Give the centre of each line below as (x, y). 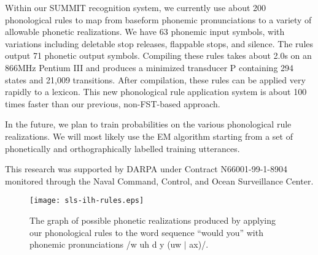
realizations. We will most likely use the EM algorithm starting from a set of (149, 136)
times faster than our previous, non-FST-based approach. (113, 103)
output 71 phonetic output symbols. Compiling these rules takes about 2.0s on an (158, 55)
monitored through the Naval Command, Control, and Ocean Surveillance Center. (159, 181)
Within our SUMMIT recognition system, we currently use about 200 (136, 7)
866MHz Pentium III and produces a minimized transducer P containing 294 (149, 67)
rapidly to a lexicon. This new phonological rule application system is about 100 (156, 92)
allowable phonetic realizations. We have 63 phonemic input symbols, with (145, 32)
